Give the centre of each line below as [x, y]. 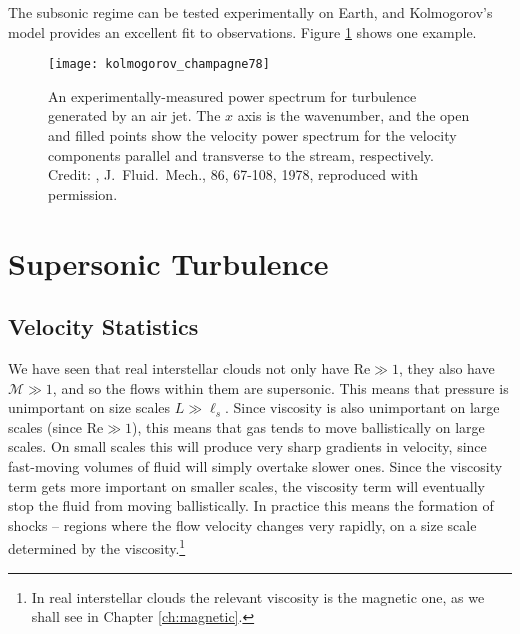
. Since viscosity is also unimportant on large [362, 407]
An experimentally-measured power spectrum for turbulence [232, 95]
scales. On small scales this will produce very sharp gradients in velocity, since [247, 446]
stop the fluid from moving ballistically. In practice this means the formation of [251, 505]
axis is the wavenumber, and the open [353, 115]
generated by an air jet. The [134, 115]
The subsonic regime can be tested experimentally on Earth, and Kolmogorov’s [250, 12]
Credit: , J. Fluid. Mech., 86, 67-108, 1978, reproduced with [233, 174]
